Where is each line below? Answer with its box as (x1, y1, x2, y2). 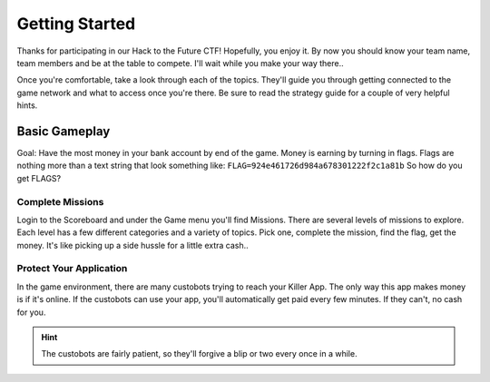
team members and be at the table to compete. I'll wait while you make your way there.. (16, 57, 344, 68)
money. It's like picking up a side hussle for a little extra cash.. (16, 240, 249, 250)
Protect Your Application (16, 262, 128, 275)
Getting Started (16, 14, 136, 34)
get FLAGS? (16, 172, 62, 183)
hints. (16, 100, 38, 111)
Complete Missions (16, 195, 104, 208)
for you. (16, 307, 46, 318)
